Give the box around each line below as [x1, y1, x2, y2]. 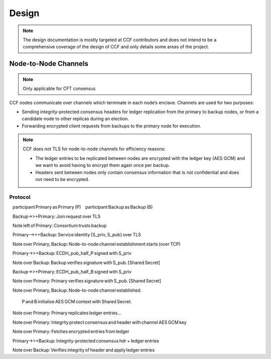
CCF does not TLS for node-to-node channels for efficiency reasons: [23, 146, 166, 152]
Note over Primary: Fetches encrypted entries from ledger [13, 328, 129, 334]
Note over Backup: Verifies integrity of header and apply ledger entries [13, 347, 155, 353]
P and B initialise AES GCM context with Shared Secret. [22, 299, 132, 305]
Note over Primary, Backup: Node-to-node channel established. [13, 287, 142, 293]
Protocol [9, 194, 31, 201]
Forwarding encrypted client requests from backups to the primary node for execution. [22, 123, 201, 129]
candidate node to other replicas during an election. [22, 116, 129, 122]
